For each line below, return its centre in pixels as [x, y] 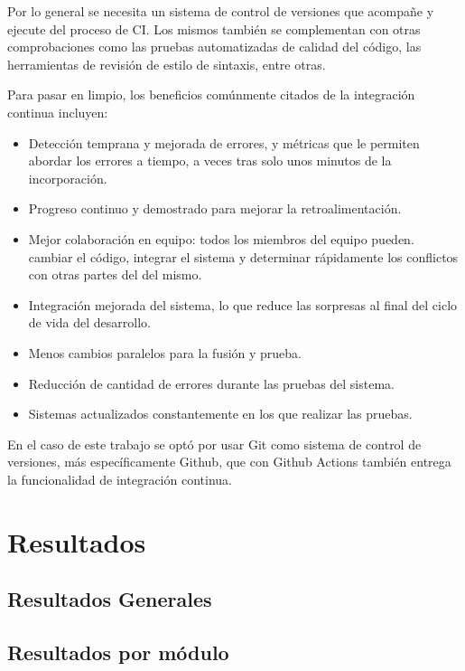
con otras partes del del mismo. [115, 274]
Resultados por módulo [118, 652]
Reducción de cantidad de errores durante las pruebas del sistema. [211, 383]
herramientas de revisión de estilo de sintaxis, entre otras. [167, 64]
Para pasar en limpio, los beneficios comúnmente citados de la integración [211, 95]
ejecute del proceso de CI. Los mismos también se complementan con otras [214, 28]
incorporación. [68, 178]
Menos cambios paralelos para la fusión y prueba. [165, 352]
